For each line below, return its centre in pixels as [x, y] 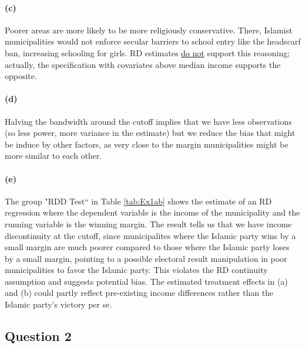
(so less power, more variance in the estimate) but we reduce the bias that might [150, 133]
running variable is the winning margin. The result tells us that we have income [148, 224]
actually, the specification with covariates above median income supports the [143, 64]
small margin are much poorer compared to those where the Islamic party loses [147, 247]
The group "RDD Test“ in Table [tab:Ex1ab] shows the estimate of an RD [138, 201]
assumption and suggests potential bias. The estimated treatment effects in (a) [147, 281]
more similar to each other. [53, 156]
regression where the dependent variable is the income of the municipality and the [152, 212]
